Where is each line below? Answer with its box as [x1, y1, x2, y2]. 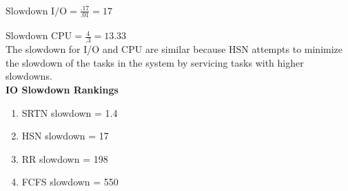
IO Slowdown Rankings [6, 82, 119, 97]
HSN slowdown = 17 [21, 128, 109, 143]
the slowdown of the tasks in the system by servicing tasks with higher [6, 55, 304, 69]
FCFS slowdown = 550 [21, 175, 119, 189]
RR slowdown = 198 [21, 151, 108, 166]
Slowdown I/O [6, 6, 68, 16]
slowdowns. [6, 69, 52, 83]
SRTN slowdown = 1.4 [21, 105, 118, 120]
